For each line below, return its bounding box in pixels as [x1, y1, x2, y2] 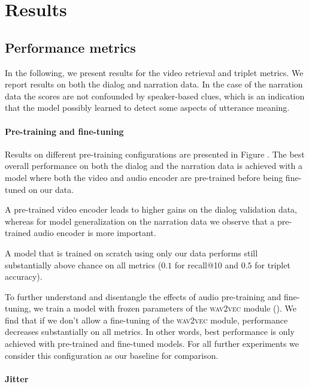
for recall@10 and [174, 258, 239, 271]
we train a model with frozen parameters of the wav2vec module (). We [34, 302, 296, 315]
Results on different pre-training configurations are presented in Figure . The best [5, 147, 305, 160]
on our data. [28, 183, 74, 195]
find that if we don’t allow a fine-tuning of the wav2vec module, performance [5, 313, 288, 326]
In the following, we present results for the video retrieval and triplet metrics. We [5, 66, 304, 78]
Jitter [5, 372, 29, 385]
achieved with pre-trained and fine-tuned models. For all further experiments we [5, 337, 299, 350]
